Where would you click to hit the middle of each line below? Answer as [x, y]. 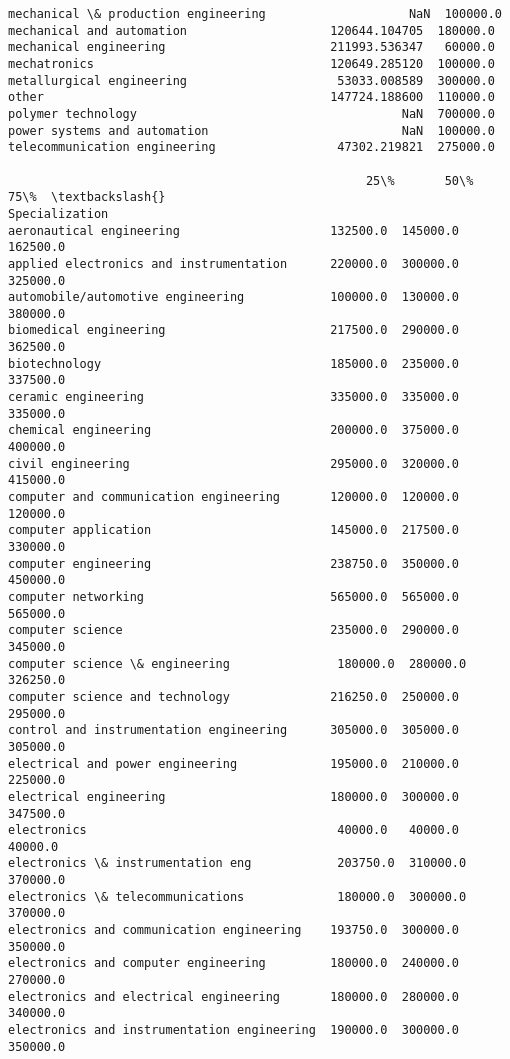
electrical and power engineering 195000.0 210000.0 [234, 763]
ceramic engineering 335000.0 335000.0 [234, 397]
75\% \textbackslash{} [87, 197]
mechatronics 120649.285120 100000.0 [251, 63]
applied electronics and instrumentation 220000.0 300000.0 [234, 263]
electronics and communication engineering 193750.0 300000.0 [234, 930]
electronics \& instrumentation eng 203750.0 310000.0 [237, 863]
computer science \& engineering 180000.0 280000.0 [237, 663]
